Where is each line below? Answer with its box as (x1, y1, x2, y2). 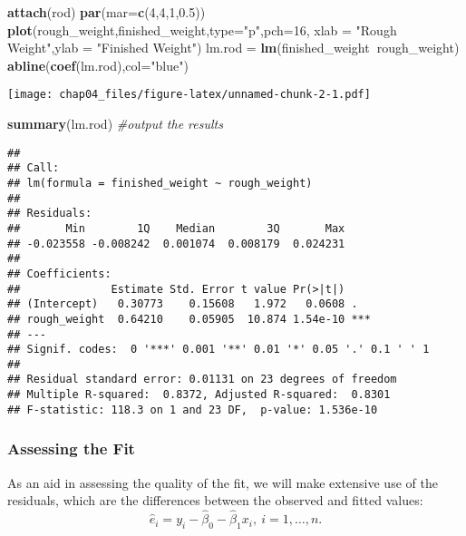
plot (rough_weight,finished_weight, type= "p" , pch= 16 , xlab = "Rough (7, 20, 397, 39)
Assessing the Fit (7, 437, 135, 460)
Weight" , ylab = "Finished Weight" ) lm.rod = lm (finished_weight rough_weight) (7, 38, 460, 57)
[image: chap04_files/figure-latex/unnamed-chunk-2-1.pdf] (7, 88, 371, 102)
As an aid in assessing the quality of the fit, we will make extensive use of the (7, 473, 438, 492)
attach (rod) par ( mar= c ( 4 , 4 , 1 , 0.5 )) (7, 3, 206, 21)
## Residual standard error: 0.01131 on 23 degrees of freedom (7, 373, 397, 386)
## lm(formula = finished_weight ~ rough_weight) (7, 176, 313, 190)
